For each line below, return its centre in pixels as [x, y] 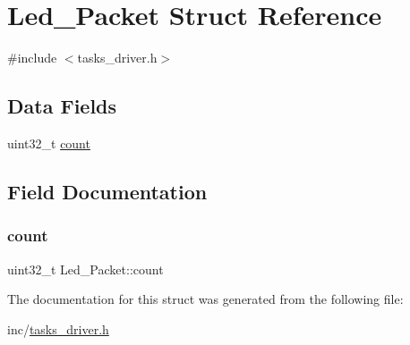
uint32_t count [49, 143]
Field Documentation [107, 191]
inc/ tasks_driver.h [58, 328]
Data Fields [62, 106]
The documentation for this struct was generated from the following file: [205, 299]
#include [32, 58]
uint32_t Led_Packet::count [85, 269]
